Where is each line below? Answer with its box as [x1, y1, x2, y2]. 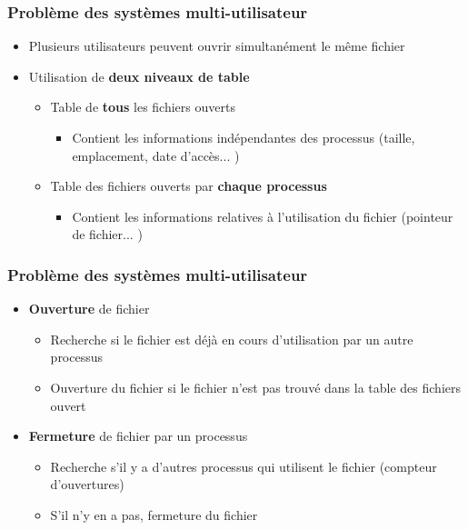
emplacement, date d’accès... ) [72, 145, 240, 165]
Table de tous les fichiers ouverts [50, 97, 235, 116]
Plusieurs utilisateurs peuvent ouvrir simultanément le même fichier [28, 36, 405, 55]
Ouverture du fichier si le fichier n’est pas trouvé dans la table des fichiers [50, 377, 461, 396]
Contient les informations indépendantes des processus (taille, [72, 128, 415, 146]
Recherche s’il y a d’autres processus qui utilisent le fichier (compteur [50, 456, 437, 475]
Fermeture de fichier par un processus [28, 426, 248, 445]
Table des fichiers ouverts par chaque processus [50, 176, 327, 195]
